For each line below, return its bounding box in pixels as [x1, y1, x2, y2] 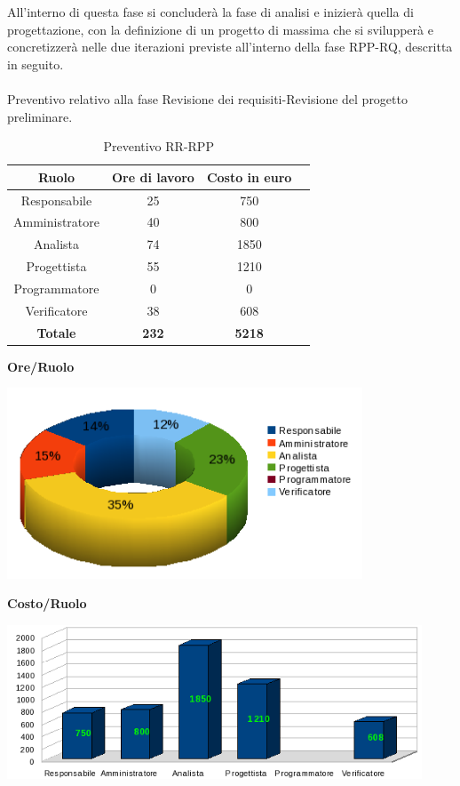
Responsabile [20, 190, 92, 209]
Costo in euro [206, 167, 292, 186]
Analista [33, 235, 80, 253]
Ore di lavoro [112, 167, 194, 186]
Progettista [26, 257, 87, 276]
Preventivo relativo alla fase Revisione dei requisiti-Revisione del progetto [7, 89, 408, 108]
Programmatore [13, 278, 99, 297]
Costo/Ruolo [7, 594, 87, 613]
